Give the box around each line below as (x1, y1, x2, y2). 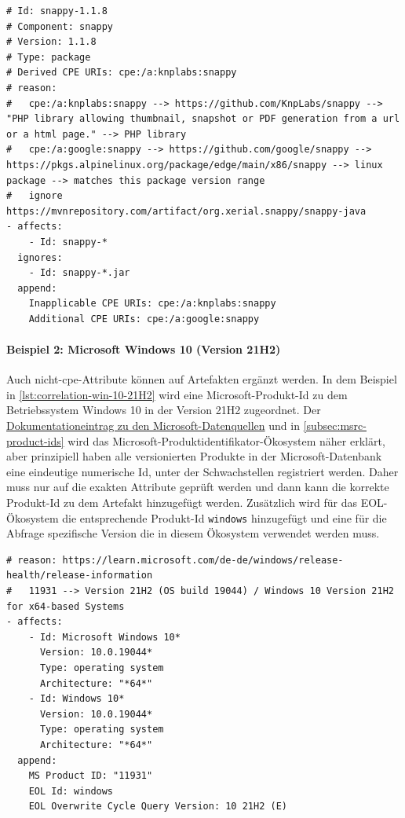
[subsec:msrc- (303, 417, 367, 434)
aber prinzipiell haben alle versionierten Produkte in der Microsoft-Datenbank (6, 448, 382, 464)
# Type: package (6, 51, 91, 63)
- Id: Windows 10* (28, 693, 125, 705)
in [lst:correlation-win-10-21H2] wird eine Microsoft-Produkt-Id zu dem (6, 386, 348, 402)
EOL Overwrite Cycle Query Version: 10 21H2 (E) (28, 801, 287, 812)
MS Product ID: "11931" (28, 770, 153, 782)
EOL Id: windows (28, 785, 114, 797)
